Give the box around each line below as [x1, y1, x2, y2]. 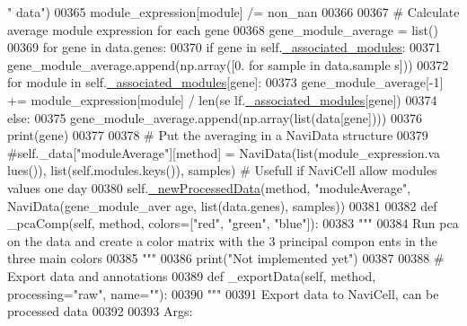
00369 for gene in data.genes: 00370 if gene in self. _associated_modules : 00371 [7, 38, 442, 57]
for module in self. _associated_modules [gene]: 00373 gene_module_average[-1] [7, 73, 444, 92]
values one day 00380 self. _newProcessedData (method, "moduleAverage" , [7, 178, 411, 197]
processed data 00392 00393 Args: [7, 302, 193, 321]
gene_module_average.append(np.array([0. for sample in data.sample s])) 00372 [7, 55, 449, 74]
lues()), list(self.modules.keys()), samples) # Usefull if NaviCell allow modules [7, 161, 437, 180]
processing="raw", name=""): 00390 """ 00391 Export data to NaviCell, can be [7, 284, 439, 303]
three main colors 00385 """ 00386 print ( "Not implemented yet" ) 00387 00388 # [7, 249, 445, 268]
